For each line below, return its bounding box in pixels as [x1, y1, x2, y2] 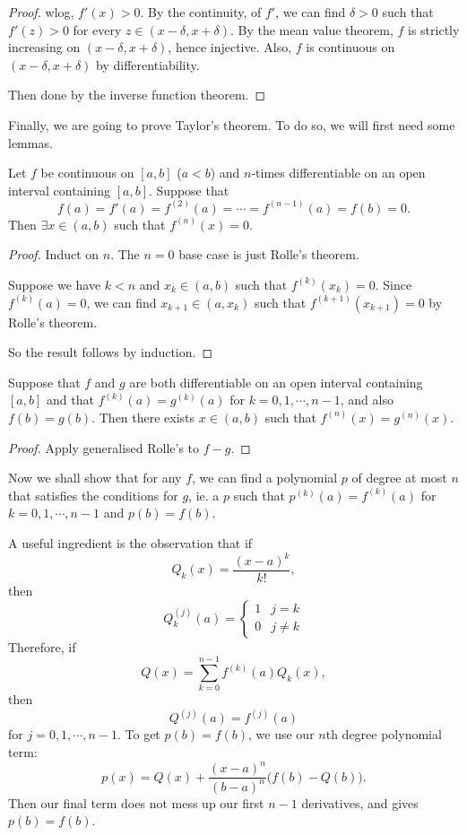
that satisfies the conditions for [8, 485, 178, 504]
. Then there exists [91, 407, 195, 426]
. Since [375, 274, 412, 293]
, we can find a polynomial [192, 468, 338, 487]
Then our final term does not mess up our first [8, 793, 264, 812]
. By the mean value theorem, [229, 20, 393, 39]
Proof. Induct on [8, 245, 99, 264]
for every [73, 20, 122, 39]
